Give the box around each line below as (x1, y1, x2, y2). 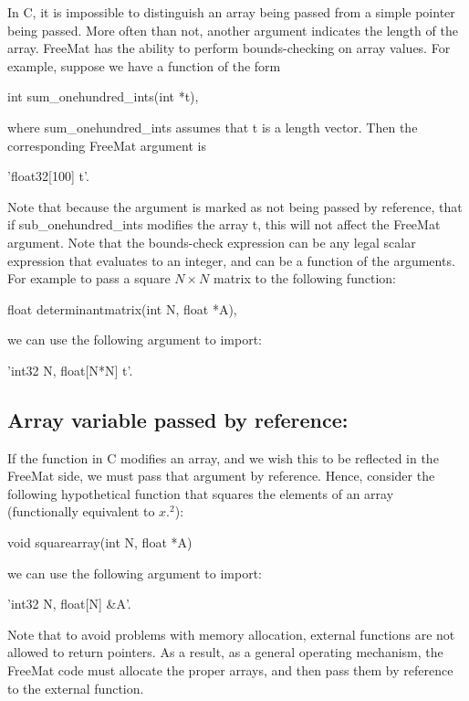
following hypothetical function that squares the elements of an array (7, 483, 394, 503)
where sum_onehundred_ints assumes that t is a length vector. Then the (7, 117, 418, 136)
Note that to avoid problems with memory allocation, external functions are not (7, 624, 455, 643)
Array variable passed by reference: (7, 405, 349, 433)
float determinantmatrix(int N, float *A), (7, 299, 237, 318)
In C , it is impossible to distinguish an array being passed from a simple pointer (7, 3, 455, 21)
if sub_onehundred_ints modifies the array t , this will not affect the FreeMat (7, 215, 441, 234)
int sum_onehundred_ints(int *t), (7, 87, 199, 106)
